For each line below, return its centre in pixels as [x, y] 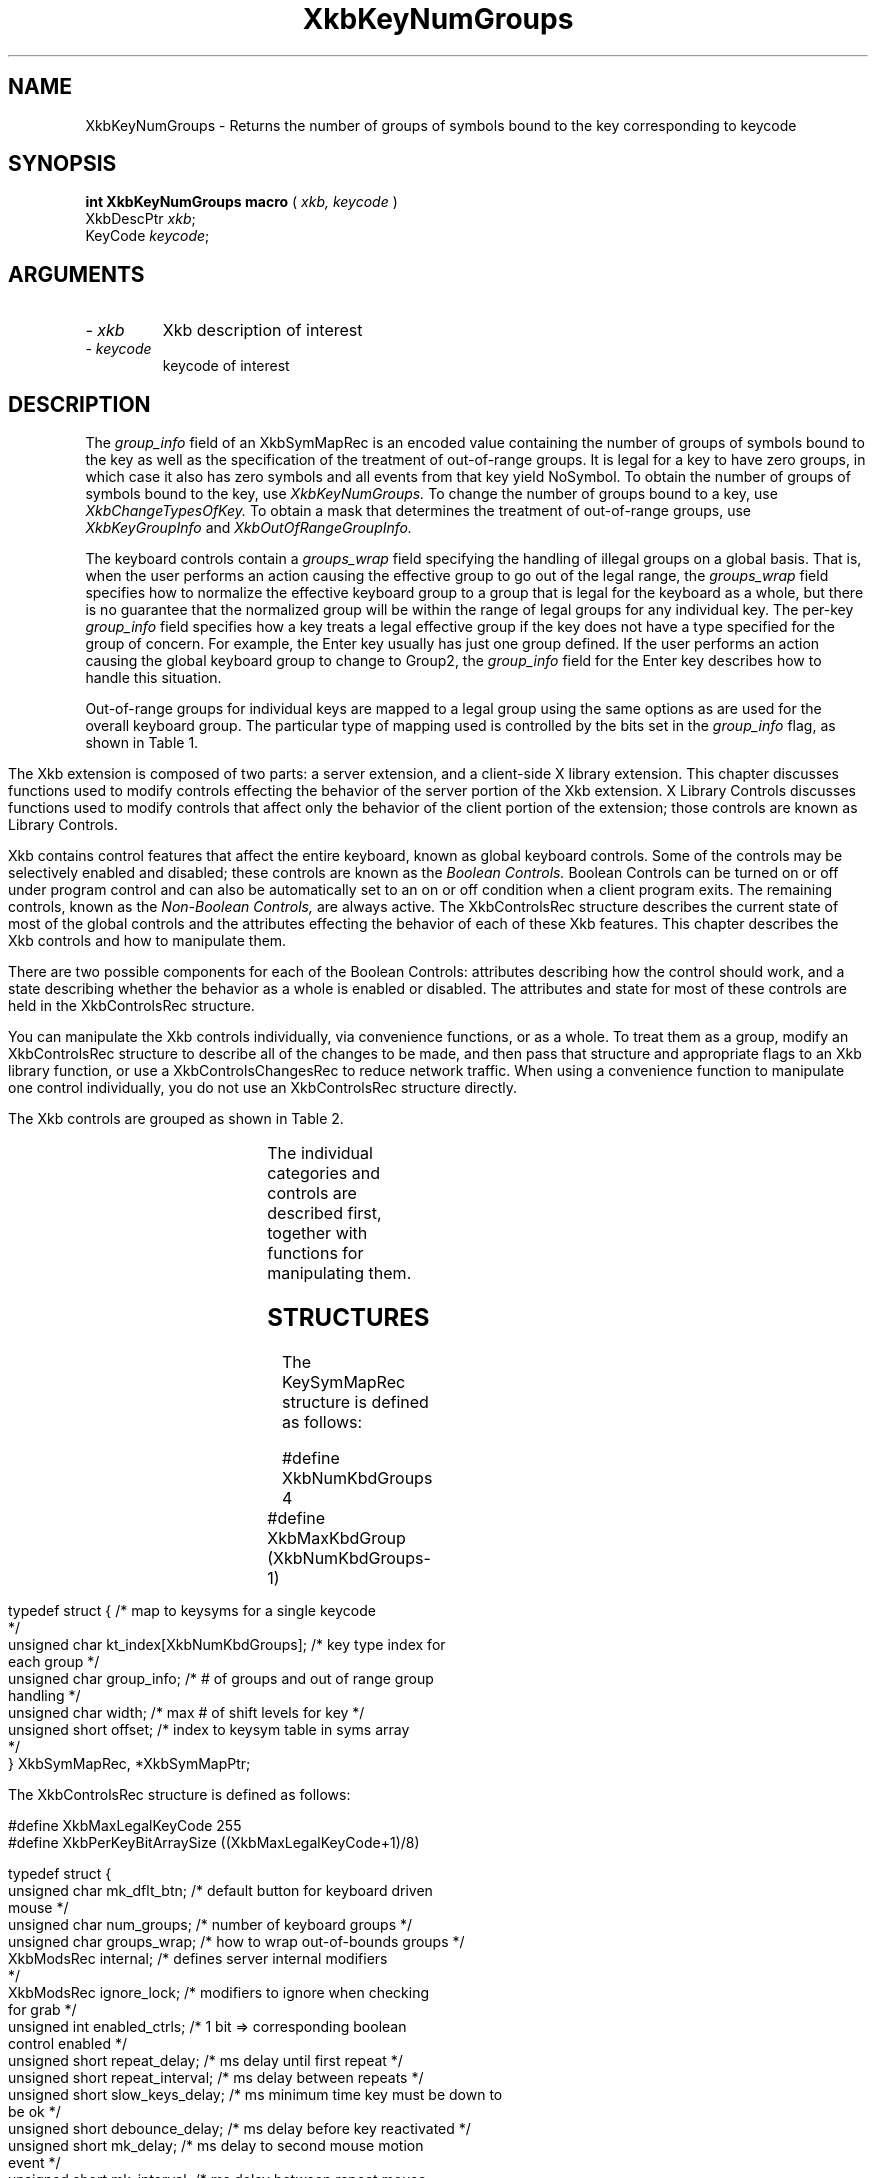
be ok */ [34, 2111]
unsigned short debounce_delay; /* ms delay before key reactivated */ [239, 2128]
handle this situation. [153, 678]
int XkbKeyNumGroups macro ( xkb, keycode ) [241, 202]
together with [317, 1233]
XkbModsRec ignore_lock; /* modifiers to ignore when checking [219, 1992]
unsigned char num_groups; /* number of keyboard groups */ [210, 1924]
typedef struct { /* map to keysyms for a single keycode [192, 1610]
